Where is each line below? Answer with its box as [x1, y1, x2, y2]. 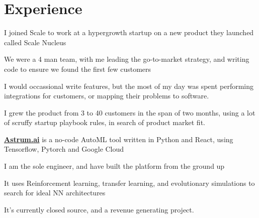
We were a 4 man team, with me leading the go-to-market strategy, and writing [4, 54, 249, 64]
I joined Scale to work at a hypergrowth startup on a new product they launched [4, 27, 254, 38]
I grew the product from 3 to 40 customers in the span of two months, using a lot [4, 107, 255, 118]
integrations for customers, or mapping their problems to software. [4, 90, 209, 101]
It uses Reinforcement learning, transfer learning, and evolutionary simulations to [4, 177, 255, 188]
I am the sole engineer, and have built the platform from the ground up [4, 161, 225, 171]
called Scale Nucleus [4, 37, 66, 47]
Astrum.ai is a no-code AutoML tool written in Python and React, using [4, 134, 233, 144]
